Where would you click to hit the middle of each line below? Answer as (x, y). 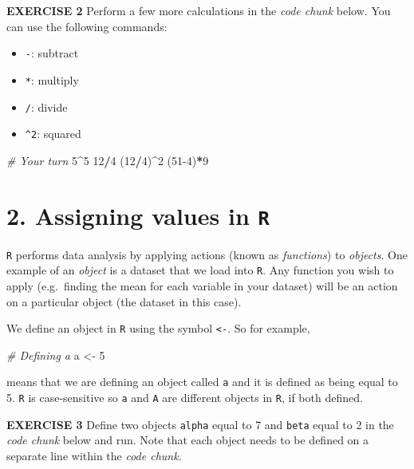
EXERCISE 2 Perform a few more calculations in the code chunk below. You (199, 10)
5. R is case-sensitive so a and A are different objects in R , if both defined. (185, 398)
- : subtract (52, 53)
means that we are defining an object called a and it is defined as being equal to (202, 382)
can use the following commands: (87, 26)
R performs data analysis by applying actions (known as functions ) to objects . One (207, 254)
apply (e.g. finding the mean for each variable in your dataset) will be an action (202, 285)
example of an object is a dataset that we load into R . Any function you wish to (200, 270)
